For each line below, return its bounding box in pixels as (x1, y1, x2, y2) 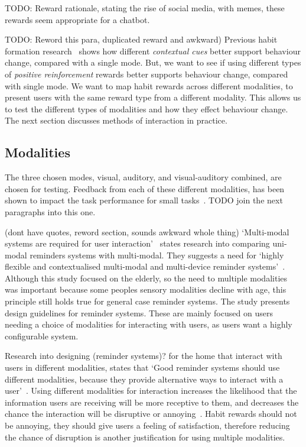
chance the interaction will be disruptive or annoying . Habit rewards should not (5, 407, 297, 420)
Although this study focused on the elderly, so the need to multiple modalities (5, 271, 288, 284)
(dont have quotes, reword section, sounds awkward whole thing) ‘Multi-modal (5, 225, 289, 238)
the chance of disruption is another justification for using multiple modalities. (5, 430, 285, 443)
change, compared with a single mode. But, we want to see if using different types (5, 56, 301, 69)
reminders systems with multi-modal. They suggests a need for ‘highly (30, 248, 284, 261)
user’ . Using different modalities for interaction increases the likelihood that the (5, 384, 297, 397)
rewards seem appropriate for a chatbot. (5, 13, 150, 25)
